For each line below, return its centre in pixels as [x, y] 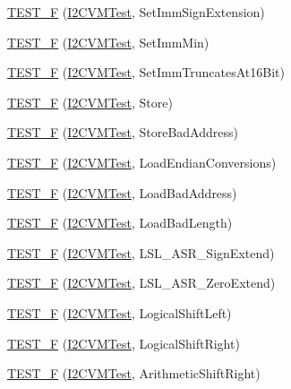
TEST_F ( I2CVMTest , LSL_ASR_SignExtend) [141, 252]
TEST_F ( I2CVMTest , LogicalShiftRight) [124, 343]
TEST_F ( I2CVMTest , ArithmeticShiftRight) [134, 373]
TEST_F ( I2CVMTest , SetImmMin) [108, 42]
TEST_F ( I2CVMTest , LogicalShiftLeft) [120, 312]
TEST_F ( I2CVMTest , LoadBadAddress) [122, 192]
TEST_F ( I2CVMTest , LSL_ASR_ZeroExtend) [141, 283]
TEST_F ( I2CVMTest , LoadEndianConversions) [142, 162]
